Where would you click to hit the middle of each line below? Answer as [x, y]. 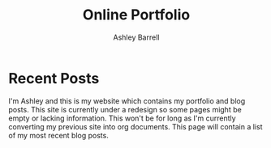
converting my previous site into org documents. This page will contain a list [135, 126]
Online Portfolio [136, 15]
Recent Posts [54, 78]
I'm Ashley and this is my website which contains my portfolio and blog [127, 101]
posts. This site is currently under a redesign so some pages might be [125, 109]
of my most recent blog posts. [59, 135]
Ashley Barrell [136, 37]
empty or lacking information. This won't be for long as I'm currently [123, 118]
